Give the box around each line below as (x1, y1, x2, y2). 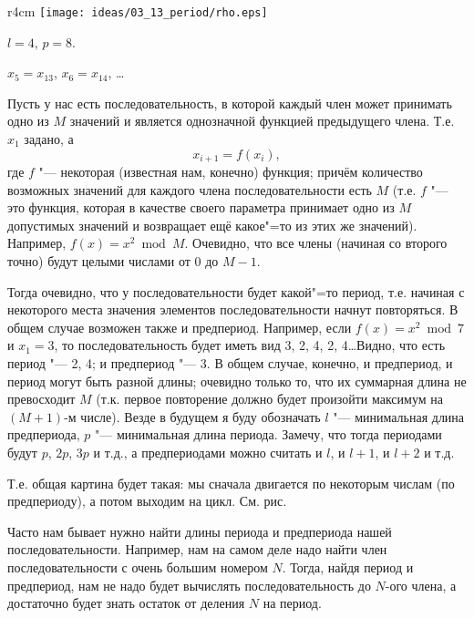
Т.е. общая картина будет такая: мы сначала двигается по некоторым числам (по (7, 473, 455, 492)
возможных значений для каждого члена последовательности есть (7, 180, 372, 199)
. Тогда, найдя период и (282, 557, 414, 576)
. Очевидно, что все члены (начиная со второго (184, 233, 448, 252)
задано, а (24, 129, 74, 149)
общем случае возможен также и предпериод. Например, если (7, 317, 352, 336)
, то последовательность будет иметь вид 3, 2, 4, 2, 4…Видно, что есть (54, 335, 446, 355)
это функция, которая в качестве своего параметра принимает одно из (7, 198, 395, 217)
